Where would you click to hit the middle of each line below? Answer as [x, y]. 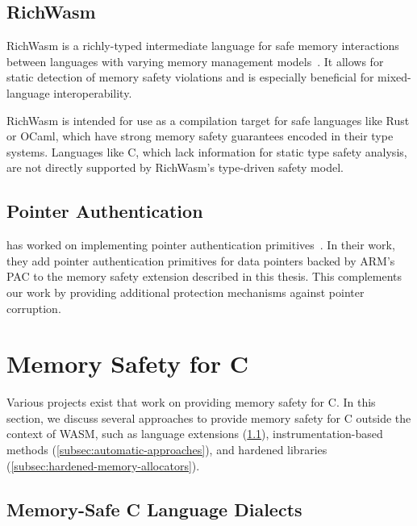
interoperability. [93, 92]
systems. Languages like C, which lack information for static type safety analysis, [207, 151]
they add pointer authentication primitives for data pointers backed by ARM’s [201, 260]
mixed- [394, 77]
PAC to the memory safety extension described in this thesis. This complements [204, 276]
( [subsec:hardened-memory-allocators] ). [103, 465]
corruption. [34, 308]
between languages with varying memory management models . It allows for [195, 61]
